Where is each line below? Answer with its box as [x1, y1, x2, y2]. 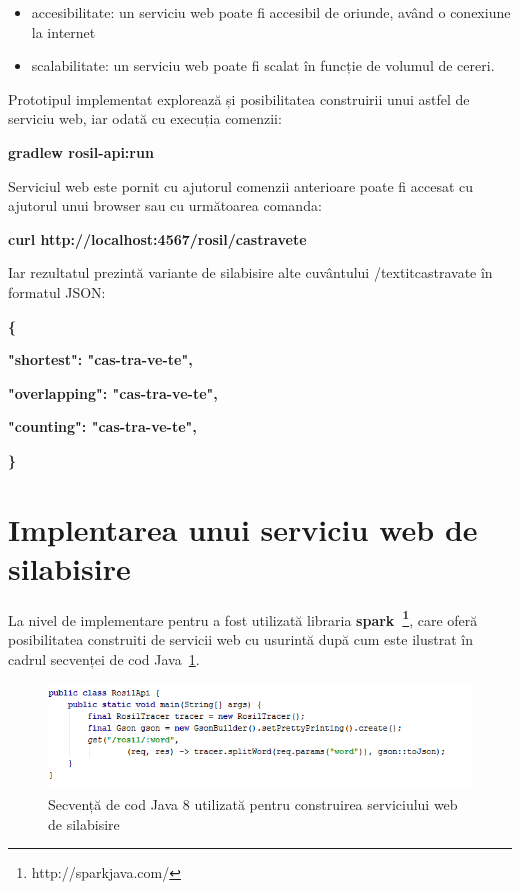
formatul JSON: [8, 281, 106, 302]
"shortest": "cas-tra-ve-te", [8, 349, 193, 370]
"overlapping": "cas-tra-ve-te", [8, 382, 218, 403]
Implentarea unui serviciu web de [8, 508, 478, 549]
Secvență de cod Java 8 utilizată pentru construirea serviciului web [48, 794, 458, 815]
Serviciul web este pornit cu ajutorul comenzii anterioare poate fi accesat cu [8, 175, 474, 196]
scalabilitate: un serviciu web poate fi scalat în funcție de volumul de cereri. [31, 55, 495, 76]
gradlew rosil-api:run [8, 141, 154, 162]
